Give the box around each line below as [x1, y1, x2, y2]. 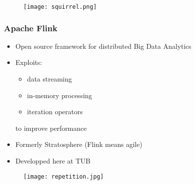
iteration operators [27, 106, 83, 117]
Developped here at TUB [15, 156, 91, 166]
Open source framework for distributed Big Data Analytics [15, 41, 192, 51]
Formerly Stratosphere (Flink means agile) [15, 139, 142, 149]
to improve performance [15, 123, 87, 133]
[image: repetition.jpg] [23, 173, 104, 180]
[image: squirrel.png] [23, 3, 97, 10]
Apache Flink [4, 21, 58, 34]
